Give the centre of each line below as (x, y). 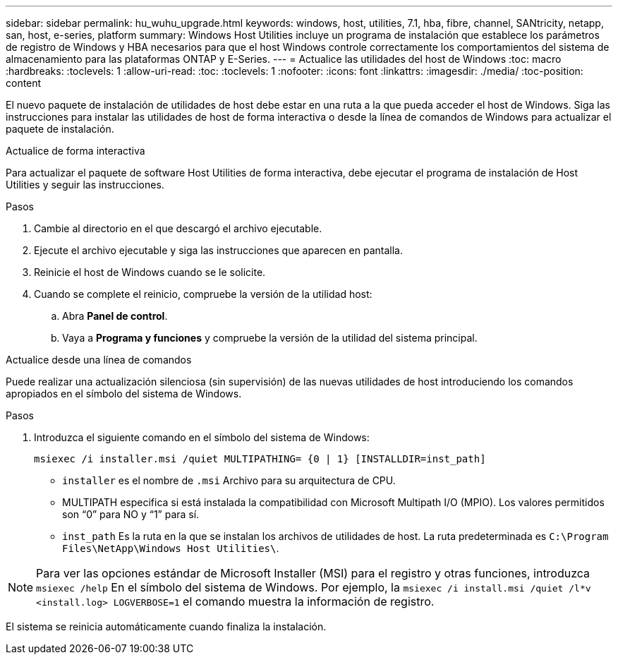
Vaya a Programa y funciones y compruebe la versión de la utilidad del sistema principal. (270, 338)
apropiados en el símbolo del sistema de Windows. (124, 394)
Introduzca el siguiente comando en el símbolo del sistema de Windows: (202, 437)
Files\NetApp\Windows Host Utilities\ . (171, 548)
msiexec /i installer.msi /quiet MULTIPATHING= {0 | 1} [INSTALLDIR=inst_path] (260, 459)
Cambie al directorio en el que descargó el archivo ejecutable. (178, 228)
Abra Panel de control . (115, 316)
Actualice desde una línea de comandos (99, 360)
